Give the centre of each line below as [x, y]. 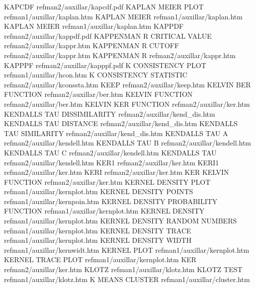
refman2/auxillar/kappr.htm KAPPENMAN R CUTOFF [92, 45]
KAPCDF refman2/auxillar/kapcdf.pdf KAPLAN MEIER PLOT [104, 6]
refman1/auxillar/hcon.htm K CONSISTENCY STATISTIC [96, 75]
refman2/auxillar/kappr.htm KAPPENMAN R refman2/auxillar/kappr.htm [120, 55]
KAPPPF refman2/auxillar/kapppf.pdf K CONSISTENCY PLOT [105, 65]
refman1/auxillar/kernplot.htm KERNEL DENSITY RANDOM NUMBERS [121, 221]
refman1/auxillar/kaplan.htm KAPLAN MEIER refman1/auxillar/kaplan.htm [123, 16]
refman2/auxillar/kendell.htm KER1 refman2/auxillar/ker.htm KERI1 [112, 162]
